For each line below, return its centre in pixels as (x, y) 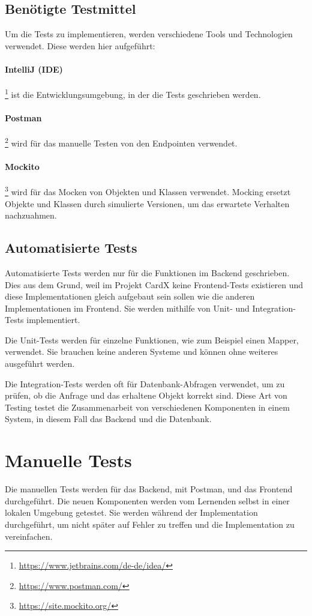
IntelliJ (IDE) (34, 69)
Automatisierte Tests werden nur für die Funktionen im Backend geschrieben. (147, 272)
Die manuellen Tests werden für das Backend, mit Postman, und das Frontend (149, 489)
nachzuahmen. (31, 215)
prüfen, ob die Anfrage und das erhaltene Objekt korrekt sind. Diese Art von (146, 395)
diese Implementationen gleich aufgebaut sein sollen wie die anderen (130, 296)
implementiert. (53, 320)
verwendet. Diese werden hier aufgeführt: (80, 45)
